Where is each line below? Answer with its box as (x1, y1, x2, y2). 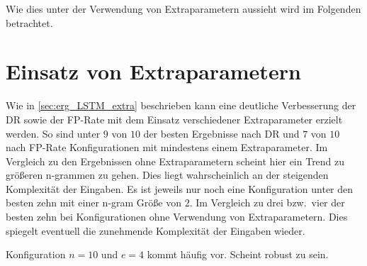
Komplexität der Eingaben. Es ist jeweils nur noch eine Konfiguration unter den (6, 181, 354, 196)
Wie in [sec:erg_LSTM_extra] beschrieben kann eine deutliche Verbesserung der (6, 98, 356, 113)
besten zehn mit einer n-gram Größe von (6, 195, 181, 210)
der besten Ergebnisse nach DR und (143, 126, 300, 140)
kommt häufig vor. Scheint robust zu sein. (147, 247, 329, 262)
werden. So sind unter (6, 126, 101, 140)
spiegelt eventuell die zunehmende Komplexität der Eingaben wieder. (6, 223, 305, 238)
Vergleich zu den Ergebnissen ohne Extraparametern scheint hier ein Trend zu (6, 153, 345, 168)
